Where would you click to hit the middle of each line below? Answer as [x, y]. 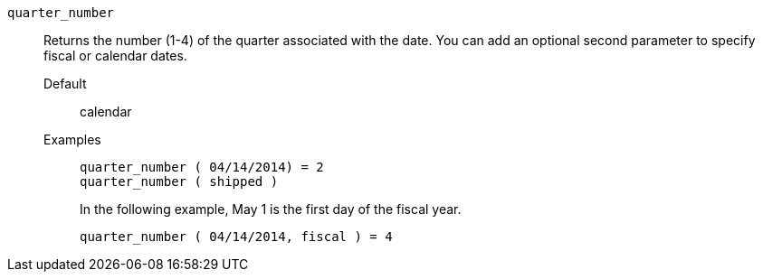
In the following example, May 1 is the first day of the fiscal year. [271, 209]
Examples [72, 139]
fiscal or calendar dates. [115, 56]
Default [65, 84]
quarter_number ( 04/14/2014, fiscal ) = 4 [236, 237]
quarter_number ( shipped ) [179, 181]
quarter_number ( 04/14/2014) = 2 [202, 167]
